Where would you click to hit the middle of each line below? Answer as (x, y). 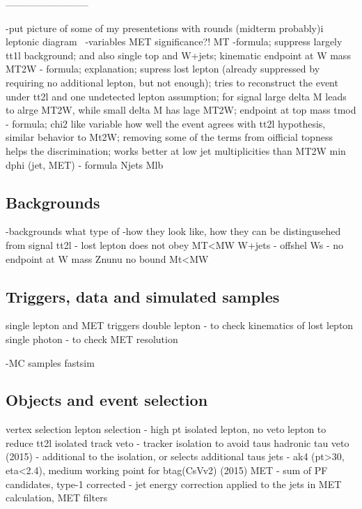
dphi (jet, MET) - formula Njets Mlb (85, 164)
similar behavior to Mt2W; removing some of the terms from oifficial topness (169, 137)
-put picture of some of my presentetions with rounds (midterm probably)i (165, 28)
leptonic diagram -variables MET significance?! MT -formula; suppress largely (174, 41)
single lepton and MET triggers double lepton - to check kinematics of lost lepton (180, 325)
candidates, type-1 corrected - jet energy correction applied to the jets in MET (174, 484)
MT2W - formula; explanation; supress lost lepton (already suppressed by (163, 69)
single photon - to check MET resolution (92, 339)
